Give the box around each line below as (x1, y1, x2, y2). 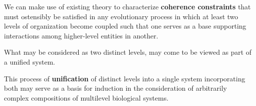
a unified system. (4, 56, 55, 67)
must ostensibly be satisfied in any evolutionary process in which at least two (4, 11, 238, 21)
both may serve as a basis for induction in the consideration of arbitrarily (4, 83, 227, 93)
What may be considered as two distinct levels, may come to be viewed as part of (4, 47, 252, 57)
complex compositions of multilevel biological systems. (4, 92, 169, 103)
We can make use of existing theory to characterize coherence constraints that (4, 1, 251, 11)
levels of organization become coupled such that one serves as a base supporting (4, 21, 247, 31)
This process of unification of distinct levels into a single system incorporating (4, 73, 245, 83)
